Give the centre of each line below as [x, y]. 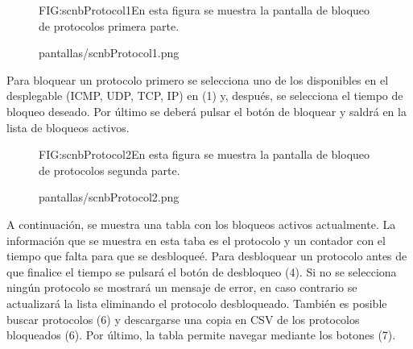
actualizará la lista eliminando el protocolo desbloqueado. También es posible [197, 303]
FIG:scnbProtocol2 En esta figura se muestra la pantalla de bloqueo [204, 154]
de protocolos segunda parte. [109, 170]
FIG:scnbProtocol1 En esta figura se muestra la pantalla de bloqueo [204, 10]
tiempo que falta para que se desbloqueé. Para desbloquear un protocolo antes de [207, 256]
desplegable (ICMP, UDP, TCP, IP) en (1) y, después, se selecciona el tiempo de [205, 96]
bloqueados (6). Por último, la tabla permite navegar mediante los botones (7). [201, 335]
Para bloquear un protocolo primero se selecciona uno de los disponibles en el [198, 79]
